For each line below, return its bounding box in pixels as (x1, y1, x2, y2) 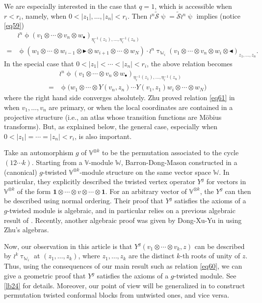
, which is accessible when (155, 1, 232, 11)
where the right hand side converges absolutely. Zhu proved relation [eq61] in (4, 92, 235, 103)
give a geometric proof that (4, 271, 86, 281)
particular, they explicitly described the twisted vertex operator (4, 176, 195, 187)
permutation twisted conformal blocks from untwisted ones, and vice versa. (4, 290, 230, 300)
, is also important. (74, 131, 132, 141)
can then (225, 186, 251, 196)
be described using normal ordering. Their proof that (4, 195, 163, 206)
